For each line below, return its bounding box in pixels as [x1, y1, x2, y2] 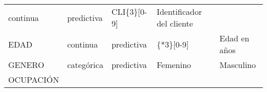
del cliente [157, 17, 193, 29]
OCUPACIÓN [8, 74, 59, 85]
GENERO [8, 59, 45, 71]
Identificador [157, 6, 202, 17]
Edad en [219, 32, 250, 44]
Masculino [219, 59, 256, 71]
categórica [67, 59, 104, 71]
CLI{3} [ [111, 6, 140, 17]
